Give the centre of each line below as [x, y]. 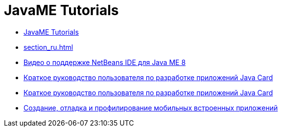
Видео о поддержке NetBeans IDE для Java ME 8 [105, 62]
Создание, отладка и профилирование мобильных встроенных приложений [151, 108]
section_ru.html [48, 47]
